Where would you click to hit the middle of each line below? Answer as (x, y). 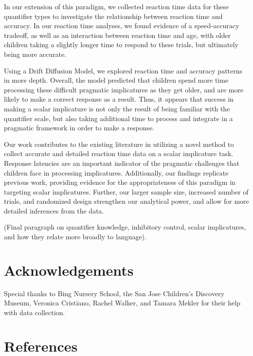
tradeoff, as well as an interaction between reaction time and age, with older (117, 35)
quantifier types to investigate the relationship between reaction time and (113, 16)
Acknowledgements (69, 270)
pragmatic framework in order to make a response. (79, 128)
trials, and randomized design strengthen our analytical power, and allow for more (126, 201)
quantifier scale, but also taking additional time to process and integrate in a (118, 118)
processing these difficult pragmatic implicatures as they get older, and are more (124, 89)
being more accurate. (35, 54)
